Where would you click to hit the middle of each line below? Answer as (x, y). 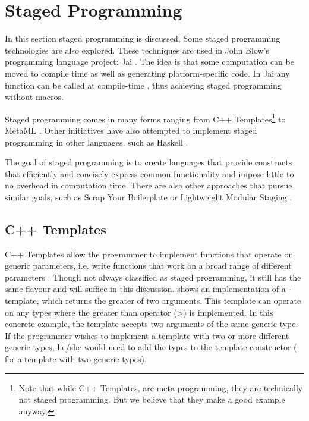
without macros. (34, 97)
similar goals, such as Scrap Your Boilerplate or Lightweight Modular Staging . (149, 197)
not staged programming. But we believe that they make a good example (152, 399)
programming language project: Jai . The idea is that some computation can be (149, 62)
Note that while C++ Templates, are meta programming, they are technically (161, 387)
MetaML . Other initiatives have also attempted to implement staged (131, 130)
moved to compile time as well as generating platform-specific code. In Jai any (147, 73)
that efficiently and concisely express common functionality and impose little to (149, 173)
